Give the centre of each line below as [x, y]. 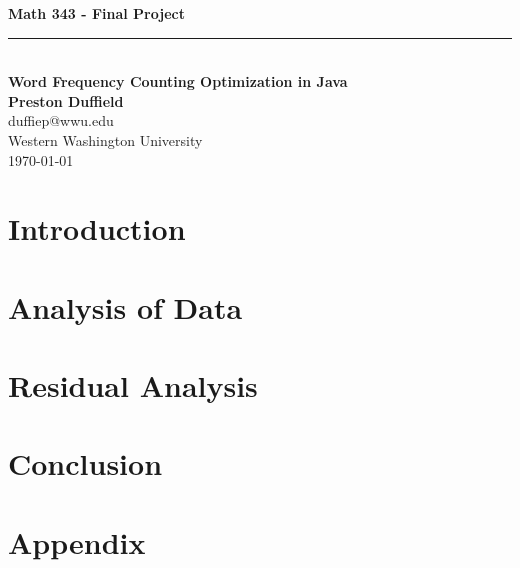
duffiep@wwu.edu [61, 120]
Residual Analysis [133, 385]
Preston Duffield [66, 100]
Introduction [97, 228]
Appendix [77, 541]
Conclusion [85, 463]
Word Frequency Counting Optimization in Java [178, 81]
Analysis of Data [125, 306]
